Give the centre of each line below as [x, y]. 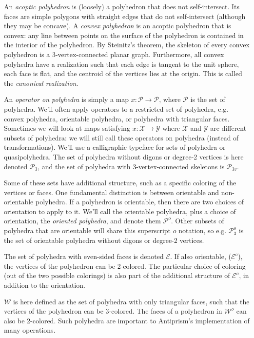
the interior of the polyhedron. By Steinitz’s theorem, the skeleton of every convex [127, 45]
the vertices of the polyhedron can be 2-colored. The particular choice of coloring [125, 266]
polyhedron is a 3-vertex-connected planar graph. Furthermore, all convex [114, 54]
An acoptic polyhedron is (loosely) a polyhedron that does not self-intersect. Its [122, 6]
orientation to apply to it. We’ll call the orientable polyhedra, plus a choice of [120, 211]
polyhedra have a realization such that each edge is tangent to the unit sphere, [121, 64]
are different [228, 128]
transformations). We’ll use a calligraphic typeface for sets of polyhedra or [115, 147]
